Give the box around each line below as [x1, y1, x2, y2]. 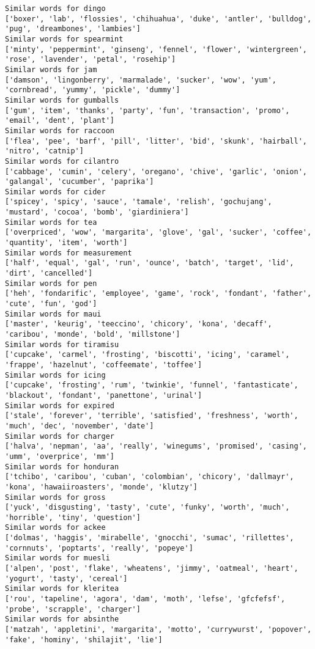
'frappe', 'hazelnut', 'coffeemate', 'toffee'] [5, 360, 202, 369]
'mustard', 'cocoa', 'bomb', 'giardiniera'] [5, 208, 189, 217]
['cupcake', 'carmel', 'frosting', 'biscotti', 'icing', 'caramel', [5, 350, 290, 359]
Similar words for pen [5, 279, 97, 288]
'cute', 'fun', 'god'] [5, 299, 97, 309]
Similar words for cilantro [5, 156, 119, 166]
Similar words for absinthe [5, 615, 119, 624]
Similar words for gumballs [5, 95, 119, 105]
